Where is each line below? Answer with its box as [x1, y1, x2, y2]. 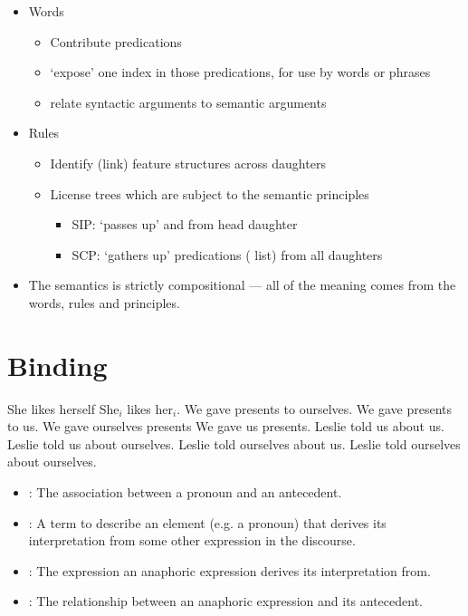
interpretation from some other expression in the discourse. [28, 531, 356, 550]
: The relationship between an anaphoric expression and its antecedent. [28, 592, 423, 611]
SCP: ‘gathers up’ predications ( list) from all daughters [72, 245, 383, 264]
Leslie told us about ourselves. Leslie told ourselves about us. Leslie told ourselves [7, 434, 461, 453]
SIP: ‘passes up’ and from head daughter [72, 215, 298, 234]
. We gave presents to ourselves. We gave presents [177, 399, 452, 418]
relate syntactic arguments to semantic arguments [50, 92, 327, 111]
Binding [7, 346, 108, 383]
